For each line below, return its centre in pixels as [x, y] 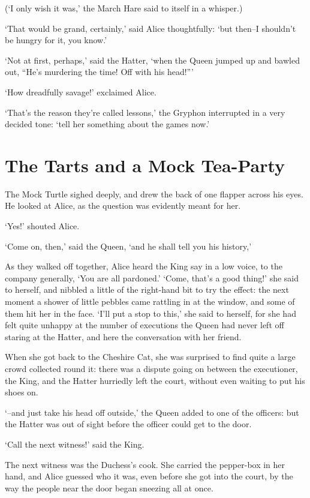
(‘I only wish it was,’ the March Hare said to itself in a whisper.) [124, 8]
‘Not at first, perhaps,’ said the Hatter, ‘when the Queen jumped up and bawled [152, 60]
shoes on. [22, 392]
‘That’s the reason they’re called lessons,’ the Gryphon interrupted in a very [145, 112]
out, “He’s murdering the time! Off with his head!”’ [99, 72]
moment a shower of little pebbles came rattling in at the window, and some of [150, 301]
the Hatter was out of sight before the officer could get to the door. [128, 424]
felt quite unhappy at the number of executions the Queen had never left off [145, 325]
